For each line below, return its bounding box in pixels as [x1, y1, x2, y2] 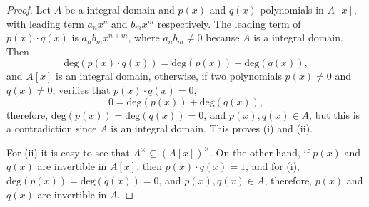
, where [128, 30, 160, 45]
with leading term [6, 16, 84, 31]
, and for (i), [246, 159, 300, 174]
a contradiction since [6, 121, 97, 136]
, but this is [309, 107, 360, 122]
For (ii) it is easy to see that [6, 144, 130, 159]
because [206, 30, 240, 45]
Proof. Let [6, 2, 51, 16]
